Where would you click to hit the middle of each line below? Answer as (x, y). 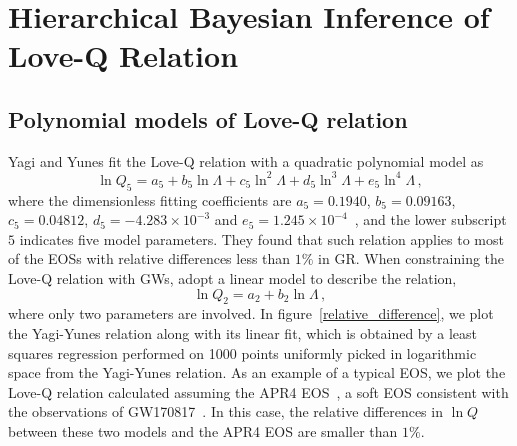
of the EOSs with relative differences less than (149, 258)
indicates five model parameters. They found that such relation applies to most (261, 238)
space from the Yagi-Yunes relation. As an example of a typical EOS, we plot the (257, 372)
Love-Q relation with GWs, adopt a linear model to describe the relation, (232, 278)
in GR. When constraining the (411, 258)
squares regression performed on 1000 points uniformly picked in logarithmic (242, 352)
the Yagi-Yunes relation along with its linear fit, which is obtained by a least (243, 333)
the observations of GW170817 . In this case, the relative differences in (225, 411)
